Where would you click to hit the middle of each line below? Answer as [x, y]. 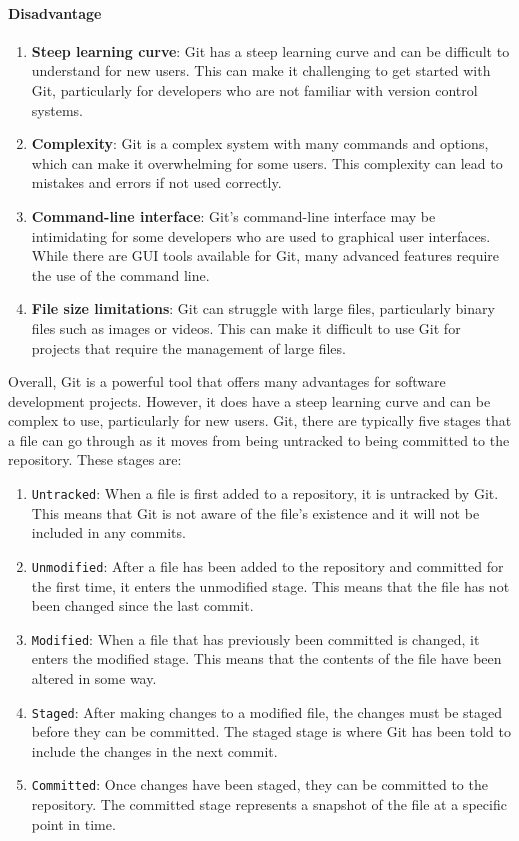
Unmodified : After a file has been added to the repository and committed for [267, 565]
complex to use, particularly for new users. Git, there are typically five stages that [260, 420]
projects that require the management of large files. [188, 347]
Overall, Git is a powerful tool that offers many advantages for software [227, 381]
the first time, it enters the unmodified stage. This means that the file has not [270, 585]
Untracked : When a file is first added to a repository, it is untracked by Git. [265, 493]
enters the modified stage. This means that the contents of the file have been [266, 658]
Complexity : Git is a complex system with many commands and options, [260, 143]
